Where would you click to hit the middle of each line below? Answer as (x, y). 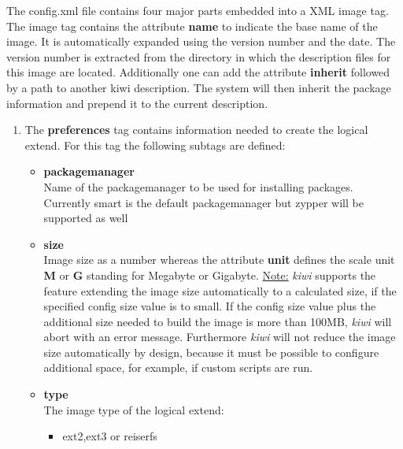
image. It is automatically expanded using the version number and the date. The (201, 41)
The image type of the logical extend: (134, 409)
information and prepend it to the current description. (137, 103)
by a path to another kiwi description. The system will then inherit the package (199, 87)
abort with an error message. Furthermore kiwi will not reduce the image (220, 337)
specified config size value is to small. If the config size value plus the (210, 306)
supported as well (86, 218)
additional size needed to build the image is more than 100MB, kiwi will (218, 321)
